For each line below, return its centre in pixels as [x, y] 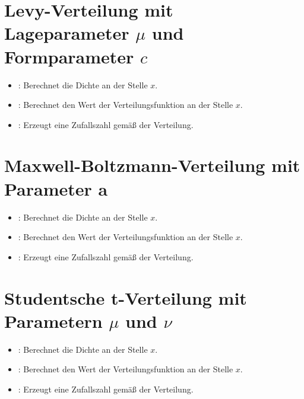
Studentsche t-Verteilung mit [126, 297]
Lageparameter [67, 33]
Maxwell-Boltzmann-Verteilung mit [152, 165]
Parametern [53, 320]
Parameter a [56, 188]
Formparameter [69, 56]
